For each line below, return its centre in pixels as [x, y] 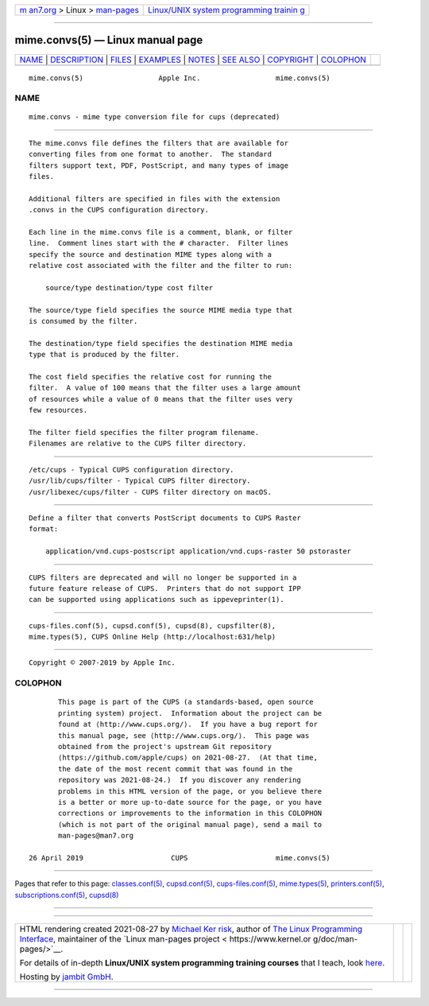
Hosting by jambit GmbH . [67, 977]
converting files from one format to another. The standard [150, 154]
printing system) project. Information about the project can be [190, 713]
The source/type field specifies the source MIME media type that [161, 310]
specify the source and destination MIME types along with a [150, 254]
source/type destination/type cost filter [129, 287]
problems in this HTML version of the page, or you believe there [190, 791]
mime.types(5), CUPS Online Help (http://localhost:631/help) [153, 637]
